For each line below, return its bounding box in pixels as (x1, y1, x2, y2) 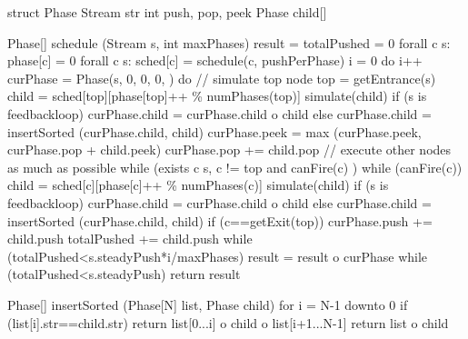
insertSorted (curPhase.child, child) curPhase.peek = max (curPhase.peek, (7, 122, 422, 141)
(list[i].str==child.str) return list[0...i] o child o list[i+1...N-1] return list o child (7, 313, 449, 332)
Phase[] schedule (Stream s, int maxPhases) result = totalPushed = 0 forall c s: (7, 33, 451, 52)
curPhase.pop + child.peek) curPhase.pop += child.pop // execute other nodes (7, 140, 452, 159)
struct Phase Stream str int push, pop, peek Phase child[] (7, 3, 327, 21)
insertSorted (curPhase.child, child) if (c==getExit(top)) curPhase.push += (7, 211, 433, 230)
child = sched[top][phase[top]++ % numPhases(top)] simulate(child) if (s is (7, 86, 427, 105)
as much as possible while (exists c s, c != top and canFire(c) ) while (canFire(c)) (7, 157, 463, 176)
